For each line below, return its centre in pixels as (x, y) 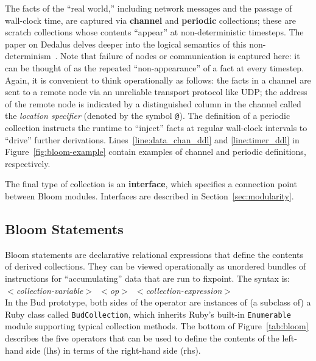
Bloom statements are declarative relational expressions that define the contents (154, 254)
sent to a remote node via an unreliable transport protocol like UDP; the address (156, 92)
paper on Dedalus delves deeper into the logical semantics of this (126, 44)
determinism (28, 56)
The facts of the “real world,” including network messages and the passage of (149, 8)
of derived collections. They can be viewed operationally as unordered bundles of (156, 266)
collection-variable (50, 290)
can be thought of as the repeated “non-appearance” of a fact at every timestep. (155, 67)
